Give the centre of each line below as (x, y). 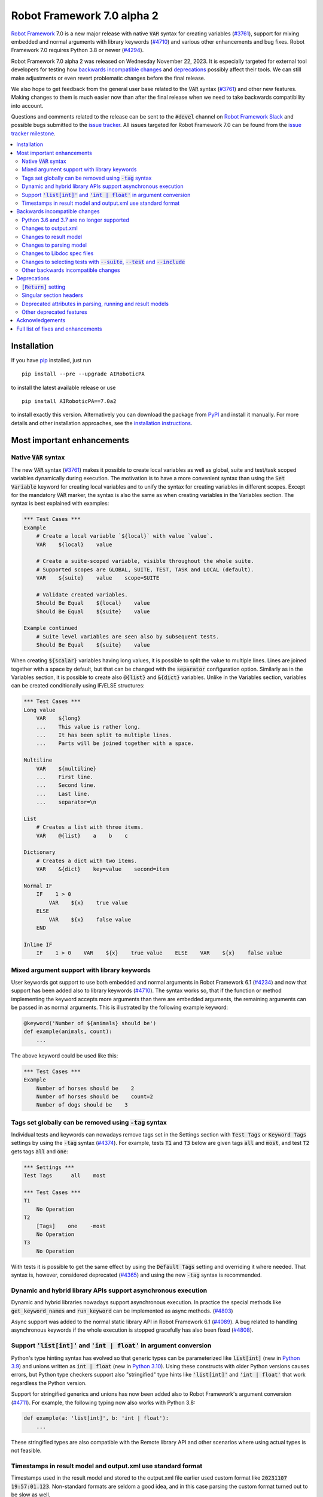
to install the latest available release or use (63, 387)
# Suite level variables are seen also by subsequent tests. (128, 637)
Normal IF (38, 886)
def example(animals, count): (68, 1032)
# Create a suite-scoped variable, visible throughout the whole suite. (145, 561)
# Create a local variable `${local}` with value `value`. (125, 536)
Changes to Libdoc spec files (58, 253)
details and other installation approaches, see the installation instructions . (102, 423)
